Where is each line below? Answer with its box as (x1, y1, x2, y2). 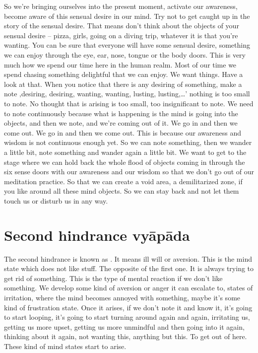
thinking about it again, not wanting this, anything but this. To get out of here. (4, 331, 247, 342)
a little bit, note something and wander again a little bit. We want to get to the (4, 146, 247, 157)
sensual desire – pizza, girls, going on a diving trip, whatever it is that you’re (4, 30, 238, 40)
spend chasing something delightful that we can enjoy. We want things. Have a (4, 69, 243, 79)
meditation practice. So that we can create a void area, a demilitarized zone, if (4, 176, 243, 186)
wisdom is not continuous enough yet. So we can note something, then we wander (4, 137, 252, 147)
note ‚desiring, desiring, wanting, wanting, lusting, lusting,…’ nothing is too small (4, 88, 250, 99)
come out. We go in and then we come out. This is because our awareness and (4, 127, 241, 138)
